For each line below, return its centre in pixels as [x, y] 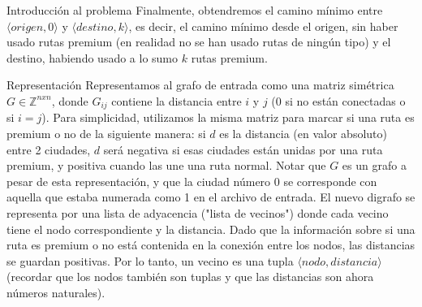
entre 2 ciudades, [49, 149]
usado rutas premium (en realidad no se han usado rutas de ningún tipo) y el [199, 42]
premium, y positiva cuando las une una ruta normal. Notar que [166, 165]
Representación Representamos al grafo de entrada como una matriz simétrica [200, 85]
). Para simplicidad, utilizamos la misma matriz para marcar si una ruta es [228, 117]
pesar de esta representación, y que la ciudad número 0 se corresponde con [192, 181]
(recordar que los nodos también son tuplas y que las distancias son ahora [190, 277]
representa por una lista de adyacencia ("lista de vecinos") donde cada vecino [198, 212]
